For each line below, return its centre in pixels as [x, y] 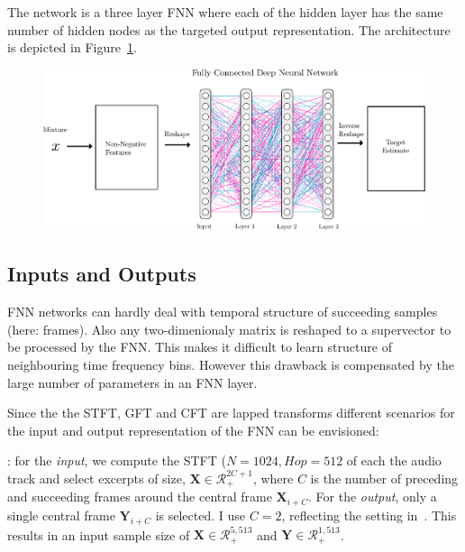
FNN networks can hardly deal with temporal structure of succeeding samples [223, 312]
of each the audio [394, 460]
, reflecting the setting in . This [369, 515]
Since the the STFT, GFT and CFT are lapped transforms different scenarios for [231, 413]
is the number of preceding [384, 478]
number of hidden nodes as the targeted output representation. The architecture [229, 29]
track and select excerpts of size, [96, 478]
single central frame [61, 515]
